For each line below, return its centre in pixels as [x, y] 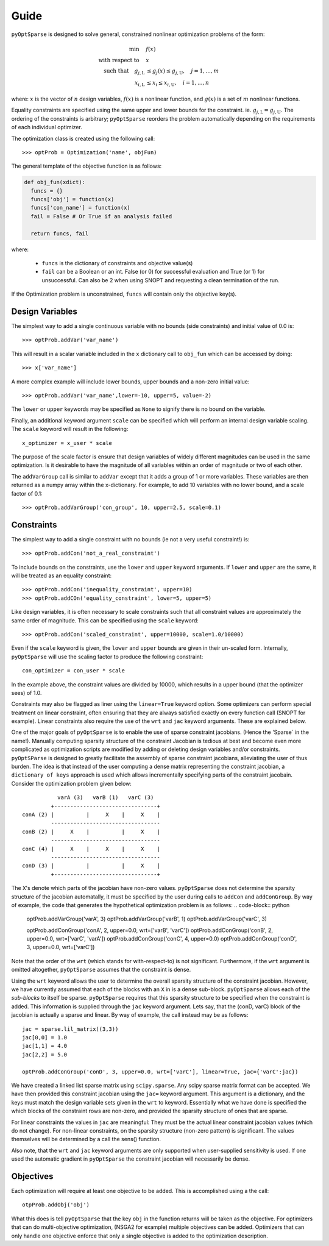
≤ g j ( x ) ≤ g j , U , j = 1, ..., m [183, 71]
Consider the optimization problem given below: [72, 783]
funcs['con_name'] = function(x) [80, 208]
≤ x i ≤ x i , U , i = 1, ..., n [178, 84]
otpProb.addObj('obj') [56, 1205]
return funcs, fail [60, 233]
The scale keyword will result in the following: [70, 429]
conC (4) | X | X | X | [91, 849]
